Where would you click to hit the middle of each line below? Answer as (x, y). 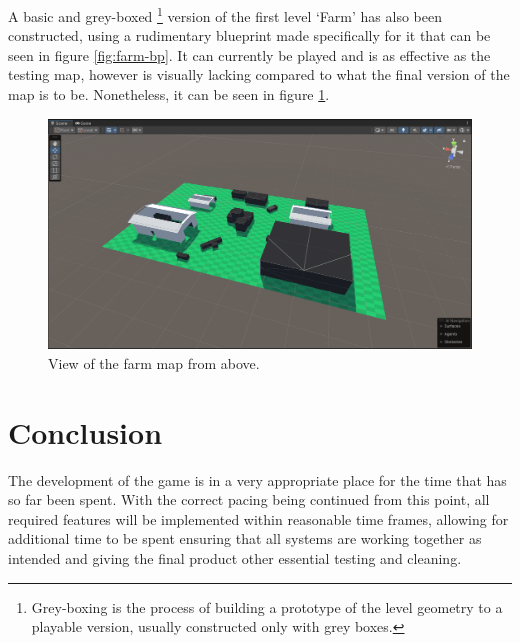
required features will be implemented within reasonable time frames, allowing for (258, 518)
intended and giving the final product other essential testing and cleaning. (235, 557)
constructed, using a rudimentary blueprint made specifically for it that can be (249, 35)
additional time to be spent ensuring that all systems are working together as (245, 538)
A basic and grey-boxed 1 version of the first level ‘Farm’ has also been (225, 14)
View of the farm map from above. (154, 362)
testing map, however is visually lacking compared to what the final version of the (259, 74)
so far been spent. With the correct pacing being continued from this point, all (249, 499)
